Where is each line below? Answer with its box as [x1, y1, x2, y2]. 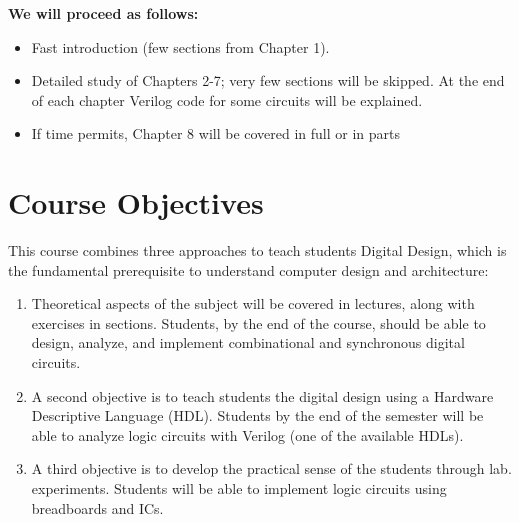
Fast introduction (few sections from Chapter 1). [31, 36, 330, 57]
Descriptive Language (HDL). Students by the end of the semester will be [31, 405, 484, 426]
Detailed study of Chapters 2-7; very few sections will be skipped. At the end [31, 70, 505, 91]
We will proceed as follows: [8, 3, 199, 23]
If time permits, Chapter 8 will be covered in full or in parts [31, 123, 401, 144]
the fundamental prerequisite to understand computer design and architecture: [8, 259, 489, 280]
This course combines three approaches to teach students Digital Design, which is [8, 240, 507, 261]
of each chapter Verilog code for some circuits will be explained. [31, 89, 423, 110]
